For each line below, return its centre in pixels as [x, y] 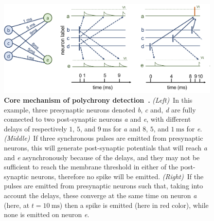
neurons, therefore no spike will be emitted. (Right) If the [117, 176]
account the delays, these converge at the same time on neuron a [100, 195]
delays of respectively [36, 128]
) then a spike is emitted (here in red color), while [134, 205]
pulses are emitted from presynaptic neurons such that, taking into [104, 186]
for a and [127, 128]
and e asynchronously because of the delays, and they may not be [102, 157]
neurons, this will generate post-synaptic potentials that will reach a [106, 147]
